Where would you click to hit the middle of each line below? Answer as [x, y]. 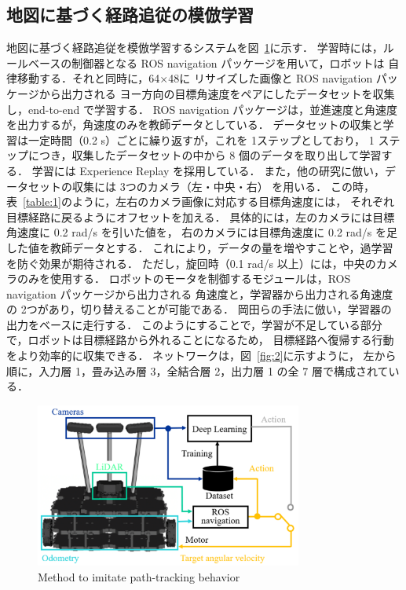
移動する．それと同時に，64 [88, 78]
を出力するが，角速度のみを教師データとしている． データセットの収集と [195, 125]
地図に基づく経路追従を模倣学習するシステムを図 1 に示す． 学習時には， [195, 48]
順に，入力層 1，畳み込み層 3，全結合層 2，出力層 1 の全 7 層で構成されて [198, 370]
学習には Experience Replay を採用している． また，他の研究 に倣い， [208, 170]
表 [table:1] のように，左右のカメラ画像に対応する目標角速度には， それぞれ [200, 202]
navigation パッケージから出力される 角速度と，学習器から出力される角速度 [200, 293]
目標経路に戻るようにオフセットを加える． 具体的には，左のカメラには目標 [201, 216]
